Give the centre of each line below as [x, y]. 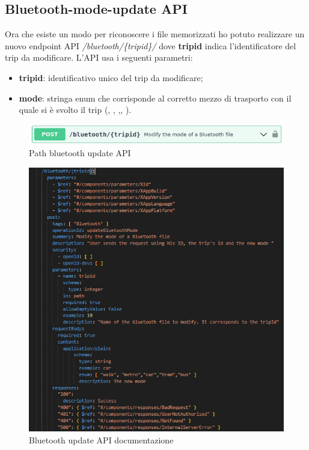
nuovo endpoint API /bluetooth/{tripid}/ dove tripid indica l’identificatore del [151, 45]
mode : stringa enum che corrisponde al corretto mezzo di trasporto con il [155, 98]
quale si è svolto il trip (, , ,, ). [75, 110]
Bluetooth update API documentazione [101, 440]
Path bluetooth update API [80, 152]
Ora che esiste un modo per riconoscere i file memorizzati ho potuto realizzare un [155, 34]
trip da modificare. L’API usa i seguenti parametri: [99, 57]
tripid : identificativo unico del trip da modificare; [111, 77]
